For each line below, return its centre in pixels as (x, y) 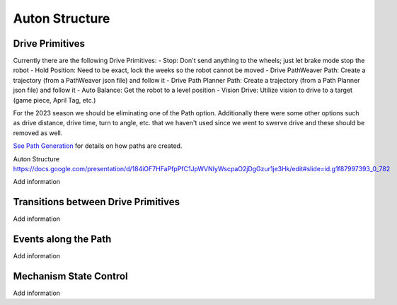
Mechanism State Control (70, 276)
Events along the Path (62, 240)
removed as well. (38, 133)
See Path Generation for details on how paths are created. (98, 146)
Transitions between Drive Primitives (97, 202)
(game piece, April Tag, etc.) (54, 100)
